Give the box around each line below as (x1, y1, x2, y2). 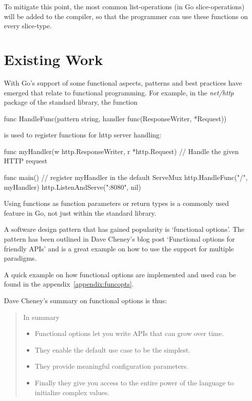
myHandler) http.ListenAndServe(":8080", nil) (4, 181, 141, 192)
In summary (23, 312, 59, 322)
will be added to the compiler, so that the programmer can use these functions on (4, 11, 248, 21)
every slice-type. (4, 21, 52, 31)
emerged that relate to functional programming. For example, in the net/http (4, 87, 234, 97)
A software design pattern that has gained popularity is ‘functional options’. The (4, 224, 245, 234)
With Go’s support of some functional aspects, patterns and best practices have (4, 77, 242, 88)
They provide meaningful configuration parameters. (35, 361, 189, 371)
